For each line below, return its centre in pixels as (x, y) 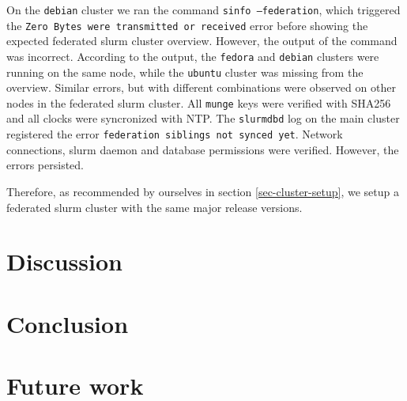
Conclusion (68, 323)
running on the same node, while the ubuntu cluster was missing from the (185, 72)
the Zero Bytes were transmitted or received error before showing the (187, 25)
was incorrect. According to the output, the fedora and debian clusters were (193, 56)
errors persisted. (45, 165)
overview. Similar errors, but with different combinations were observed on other (201, 87)
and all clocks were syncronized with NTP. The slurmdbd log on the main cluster (203, 118)
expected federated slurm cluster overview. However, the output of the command (202, 41)
